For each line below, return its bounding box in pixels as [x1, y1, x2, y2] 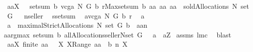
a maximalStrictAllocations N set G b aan [7, 20, 148, 30]
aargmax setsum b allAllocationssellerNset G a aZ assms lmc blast [4, 29, 232, 39]
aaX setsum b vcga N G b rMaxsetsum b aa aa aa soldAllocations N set [7, 1, 249, 11]
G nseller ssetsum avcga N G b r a [7, 10, 145, 20]
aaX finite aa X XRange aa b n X [7, 39, 127, 49]
